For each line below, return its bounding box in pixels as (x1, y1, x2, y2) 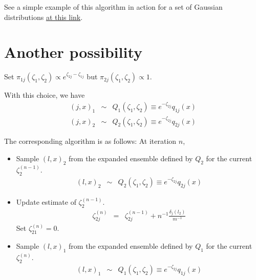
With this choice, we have (4, 90, 85, 100)
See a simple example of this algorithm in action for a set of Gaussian (4, 2, 223, 12)
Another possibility (4, 41, 143, 62)
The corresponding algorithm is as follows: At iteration (4, 136, 177, 146)
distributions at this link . (4, 11, 83, 22)
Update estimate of (16, 196, 76, 207)
